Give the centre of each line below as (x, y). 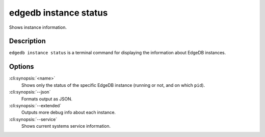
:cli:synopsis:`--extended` (35, 105)
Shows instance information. (38, 27)
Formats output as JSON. (47, 99)
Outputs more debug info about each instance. (68, 113)
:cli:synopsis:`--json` (30, 92)
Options (22, 67)
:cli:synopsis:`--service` (33, 119)
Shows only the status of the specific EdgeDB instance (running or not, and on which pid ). (113, 85)
